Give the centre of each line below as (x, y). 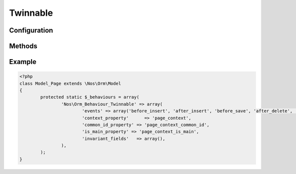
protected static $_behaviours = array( (90, 97)
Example (23, 62)
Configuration (31, 30)
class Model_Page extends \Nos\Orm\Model (70, 83)
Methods (23, 46)
